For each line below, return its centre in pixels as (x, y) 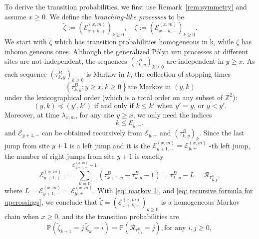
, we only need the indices (172, 114)
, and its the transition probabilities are (119, 216)
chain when (22, 216)
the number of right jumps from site (60, 156)
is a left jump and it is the (110, 145)
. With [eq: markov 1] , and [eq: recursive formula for (173, 190)
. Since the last (222, 132)
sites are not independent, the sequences (66, 61)
